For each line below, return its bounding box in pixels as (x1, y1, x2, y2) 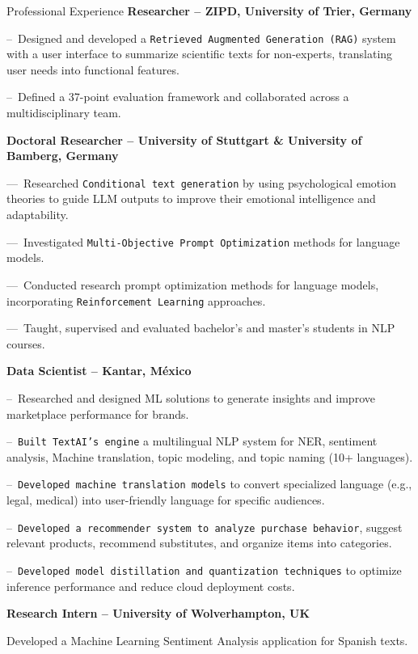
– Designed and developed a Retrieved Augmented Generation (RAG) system (6, 29, 396, 46)
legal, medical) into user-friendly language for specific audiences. (6, 492, 325, 508)
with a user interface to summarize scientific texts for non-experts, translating (6, 45, 393, 62)
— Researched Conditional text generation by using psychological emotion (6, 174, 396, 191)
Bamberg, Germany (6, 147, 119, 164)
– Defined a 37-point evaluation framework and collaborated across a (6, 88, 349, 105)
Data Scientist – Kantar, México (6, 362, 192, 379)
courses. (6, 335, 45, 352)
